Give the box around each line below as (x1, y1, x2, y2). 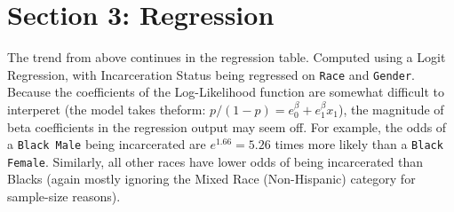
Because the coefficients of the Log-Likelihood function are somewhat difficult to (7, 82, 444, 101)
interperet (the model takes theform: (7, 99, 206, 118)
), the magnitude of (338, 99, 444, 118)
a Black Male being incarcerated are (7, 135, 206, 153)
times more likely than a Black (275, 135, 443, 153)
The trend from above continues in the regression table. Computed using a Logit (7, 48, 446, 67)
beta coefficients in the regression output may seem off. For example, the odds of (7, 117, 447, 136)
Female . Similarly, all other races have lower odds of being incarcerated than (7, 152, 424, 170)
